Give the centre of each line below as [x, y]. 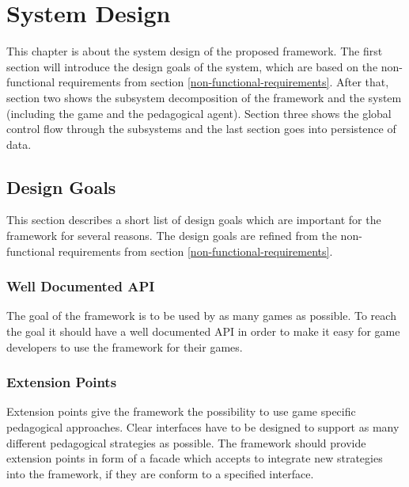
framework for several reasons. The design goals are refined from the [172, 236]
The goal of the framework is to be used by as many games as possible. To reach [201, 316]
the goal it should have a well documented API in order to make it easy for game [203, 331]
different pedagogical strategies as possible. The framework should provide [186, 442]
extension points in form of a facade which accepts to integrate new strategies [195, 458]
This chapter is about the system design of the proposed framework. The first [195, 51]
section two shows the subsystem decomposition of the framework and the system [204, 97]
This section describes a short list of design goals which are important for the [194, 220]
